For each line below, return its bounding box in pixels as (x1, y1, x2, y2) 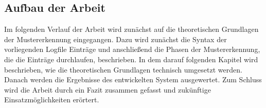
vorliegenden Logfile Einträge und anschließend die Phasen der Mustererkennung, (4, 44, 260, 55)
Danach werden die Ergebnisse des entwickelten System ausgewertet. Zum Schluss (4, 74, 262, 85)
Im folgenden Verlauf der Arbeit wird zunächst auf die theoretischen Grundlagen (4, 24, 259, 34)
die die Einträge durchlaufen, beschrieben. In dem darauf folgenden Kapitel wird (4, 53, 258, 64)
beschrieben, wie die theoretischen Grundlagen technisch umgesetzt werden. (4, 64, 242, 75)
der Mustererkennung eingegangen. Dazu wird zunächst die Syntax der (4, 33, 227, 44)
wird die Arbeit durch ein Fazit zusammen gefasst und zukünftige (4, 84, 211, 95)
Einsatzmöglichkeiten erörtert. (4, 94, 99, 105)
